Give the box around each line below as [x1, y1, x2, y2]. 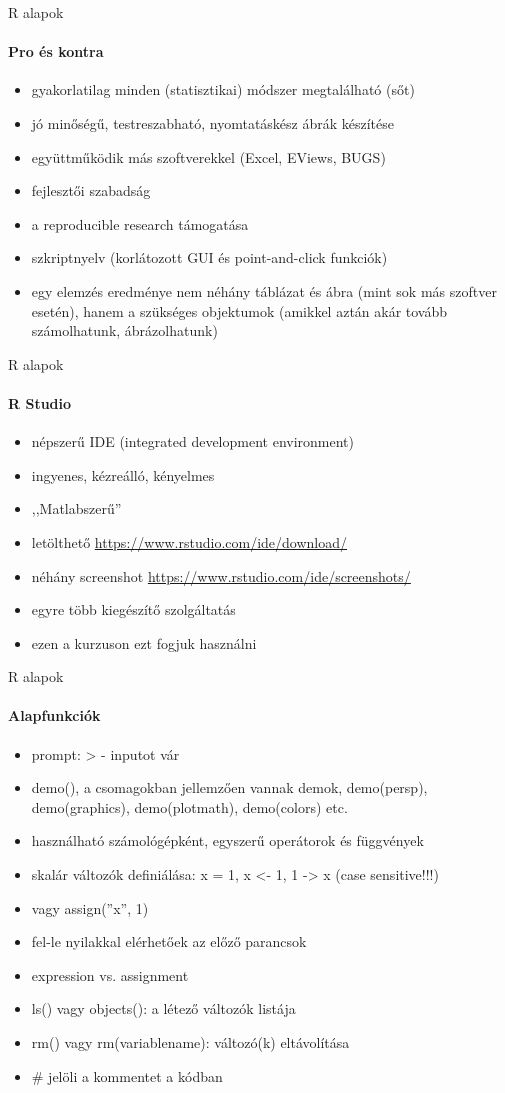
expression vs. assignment [31, 964, 189, 985]
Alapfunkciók [8, 705, 101, 726]
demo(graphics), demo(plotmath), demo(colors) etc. [31, 796, 348, 817]
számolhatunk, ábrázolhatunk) [31, 320, 218, 341]
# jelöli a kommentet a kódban [31, 1065, 223, 1086]
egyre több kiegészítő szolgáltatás [31, 599, 236, 620]
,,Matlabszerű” [31, 498, 122, 519]
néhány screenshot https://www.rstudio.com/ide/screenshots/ [31, 565, 411, 586]
